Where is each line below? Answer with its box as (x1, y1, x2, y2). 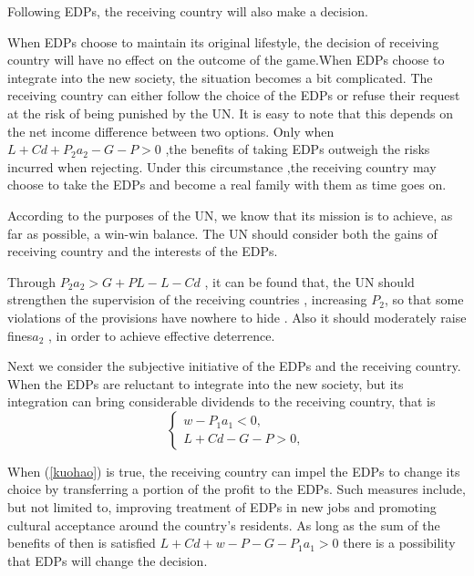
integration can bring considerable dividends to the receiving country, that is (7, 392, 436, 411)
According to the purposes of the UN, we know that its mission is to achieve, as (7, 205, 453, 224)
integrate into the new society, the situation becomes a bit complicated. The (7, 67, 433, 87)
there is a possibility (343, 533, 456, 552)
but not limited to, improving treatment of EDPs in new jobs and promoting (7, 498, 437, 517)
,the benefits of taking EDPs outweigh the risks (165, 139, 430, 159)
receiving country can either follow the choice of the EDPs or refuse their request (7, 86, 460, 105)
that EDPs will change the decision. (7, 550, 208, 570)
